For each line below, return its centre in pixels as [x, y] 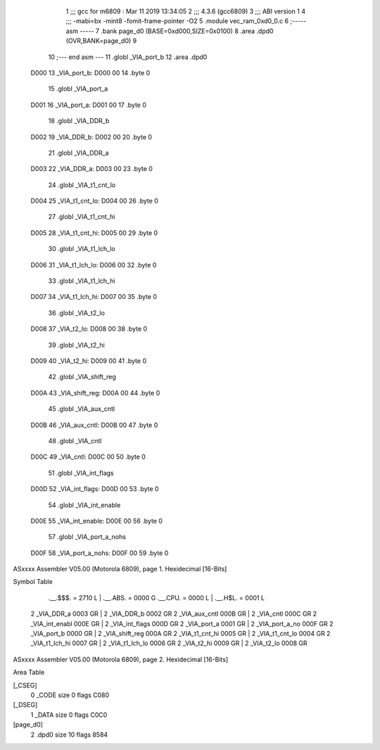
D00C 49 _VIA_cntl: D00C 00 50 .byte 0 [88, 457]
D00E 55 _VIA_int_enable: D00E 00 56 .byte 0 [97, 521]
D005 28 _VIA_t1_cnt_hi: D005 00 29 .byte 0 [94, 233]
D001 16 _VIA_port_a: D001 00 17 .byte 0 [89, 105]
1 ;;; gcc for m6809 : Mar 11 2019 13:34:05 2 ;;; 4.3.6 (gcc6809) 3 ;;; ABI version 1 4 [186, 11]
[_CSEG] [25, 685]
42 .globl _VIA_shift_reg [82, 377]
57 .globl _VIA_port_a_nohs [87, 537]
